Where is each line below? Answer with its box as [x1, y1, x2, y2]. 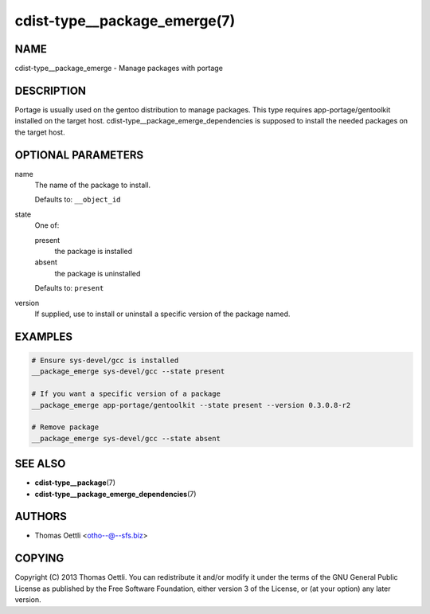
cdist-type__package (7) [34, 478, 115, 487]
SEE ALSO [14, 457, 66, 471]
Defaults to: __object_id [34, 195, 121, 205]
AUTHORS [14, 510, 68, 523]
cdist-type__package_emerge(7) [14, 12, 236, 29]
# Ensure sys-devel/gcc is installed [31, 355, 179, 365]
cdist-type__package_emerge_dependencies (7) [34, 489, 197, 499]
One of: [34, 221, 60, 230]
